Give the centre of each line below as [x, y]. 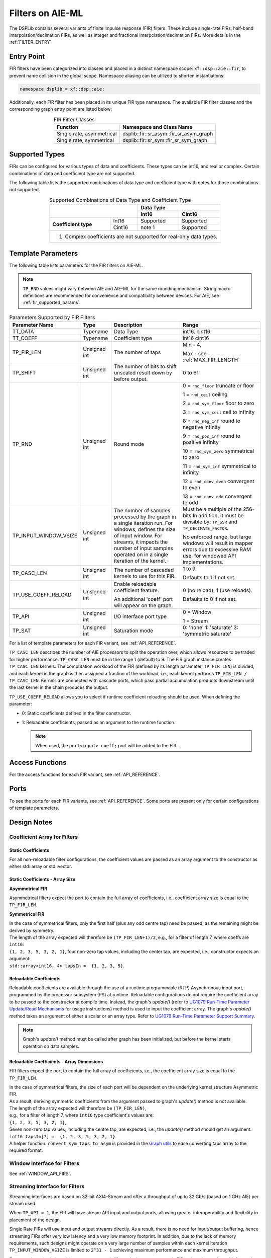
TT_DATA [23, 332]
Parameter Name [33, 325]
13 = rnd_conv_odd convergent [217, 497]
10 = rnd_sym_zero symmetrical [218, 451]
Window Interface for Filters [44, 1163]
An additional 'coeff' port [143, 599]
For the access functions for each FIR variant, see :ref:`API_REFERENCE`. [85, 774]
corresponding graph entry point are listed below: [61, 109]
